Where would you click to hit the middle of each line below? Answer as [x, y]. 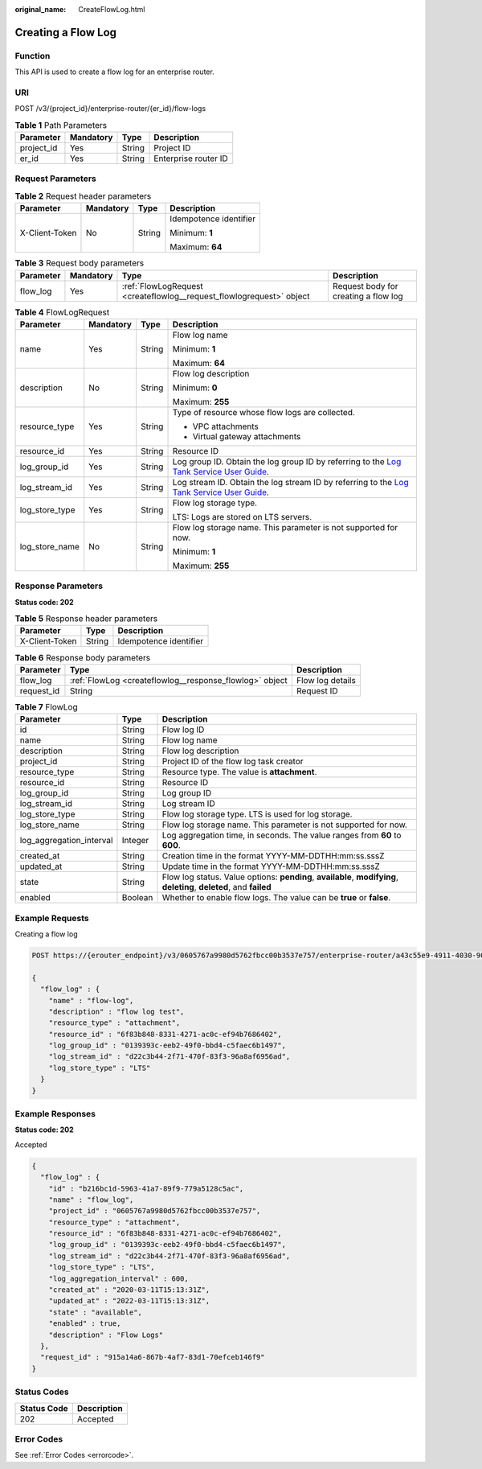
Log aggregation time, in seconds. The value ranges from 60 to [282, 835]
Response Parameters [59, 586]
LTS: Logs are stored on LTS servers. [242, 516]
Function [33, 56]
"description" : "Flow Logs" [106, 1335]
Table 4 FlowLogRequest [62, 312]
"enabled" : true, [85, 1324]
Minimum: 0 [195, 388]
